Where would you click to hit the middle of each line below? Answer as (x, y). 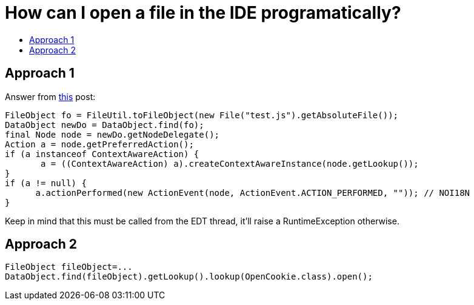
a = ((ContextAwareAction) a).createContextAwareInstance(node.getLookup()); (230, 163)
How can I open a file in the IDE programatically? (203, 13)
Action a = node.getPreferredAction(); (99, 144)
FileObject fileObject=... (69, 267)
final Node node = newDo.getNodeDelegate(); (112, 134)
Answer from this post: (50, 96)
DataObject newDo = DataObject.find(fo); (105, 125)
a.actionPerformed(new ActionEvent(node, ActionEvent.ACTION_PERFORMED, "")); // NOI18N (253, 193)
